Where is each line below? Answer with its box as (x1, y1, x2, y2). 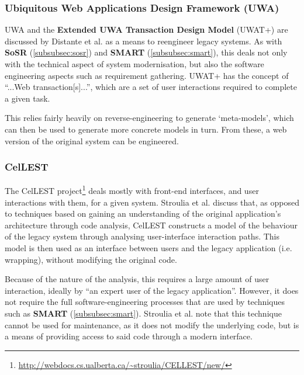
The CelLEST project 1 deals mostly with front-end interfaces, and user (5, 183, 259, 197)
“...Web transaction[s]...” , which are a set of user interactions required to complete (5, 81, 297, 93)
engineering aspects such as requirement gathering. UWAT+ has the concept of (5, 69, 289, 81)
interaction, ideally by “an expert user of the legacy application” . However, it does (5, 284, 299, 296)
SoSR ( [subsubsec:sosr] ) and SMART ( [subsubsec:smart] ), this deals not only (5, 46, 288, 58)
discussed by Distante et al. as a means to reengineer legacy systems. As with (5, 34, 282, 47)
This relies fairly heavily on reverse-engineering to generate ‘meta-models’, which (5, 112, 294, 124)
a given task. (5, 92, 50, 104)
